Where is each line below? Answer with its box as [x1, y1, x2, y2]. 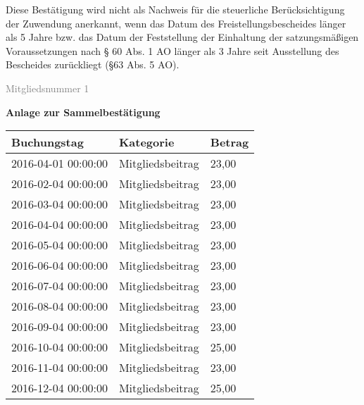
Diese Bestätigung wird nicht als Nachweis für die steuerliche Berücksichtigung [6, 2, 345, 16]
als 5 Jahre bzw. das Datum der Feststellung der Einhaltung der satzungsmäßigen [6, 30, 359, 44]
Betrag [210, 134, 249, 151]
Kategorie [118, 134, 175, 151]
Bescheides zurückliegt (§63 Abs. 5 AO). [6, 57, 180, 72]
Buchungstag [11, 134, 84, 151]
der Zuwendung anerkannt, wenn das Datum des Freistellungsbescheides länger [6, 15, 346, 30]
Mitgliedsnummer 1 [6, 80, 89, 95]
